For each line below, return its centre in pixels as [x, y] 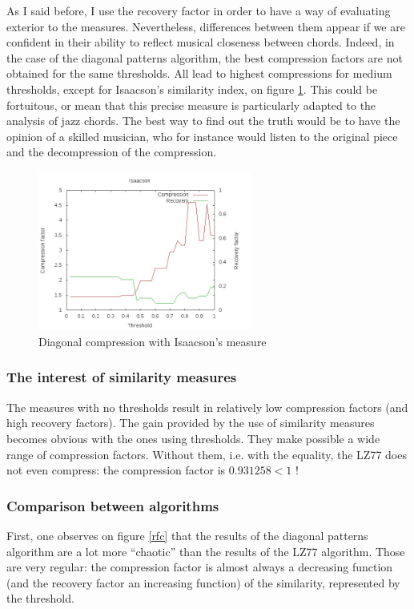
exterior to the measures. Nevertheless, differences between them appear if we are [206, 26]
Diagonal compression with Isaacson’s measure [153, 341]
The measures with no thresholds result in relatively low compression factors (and [207, 407]
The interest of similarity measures [122, 377]
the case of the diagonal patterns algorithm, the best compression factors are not [205, 57]
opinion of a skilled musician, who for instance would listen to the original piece [202, 136]
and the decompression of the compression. [112, 152]
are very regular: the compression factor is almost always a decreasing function [200, 567]
